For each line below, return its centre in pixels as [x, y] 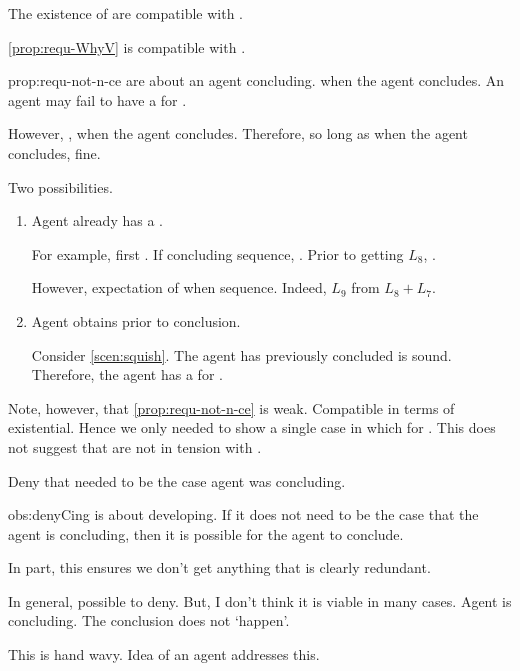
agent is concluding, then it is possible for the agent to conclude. [206, 533]
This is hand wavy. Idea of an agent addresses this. [164, 654]
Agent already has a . [97, 220]
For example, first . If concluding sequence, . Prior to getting [217, 253]
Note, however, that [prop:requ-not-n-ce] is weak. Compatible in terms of [231, 407]
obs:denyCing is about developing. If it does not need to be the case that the [243, 514]
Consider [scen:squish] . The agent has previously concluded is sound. [241, 354]
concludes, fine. [54, 152]
